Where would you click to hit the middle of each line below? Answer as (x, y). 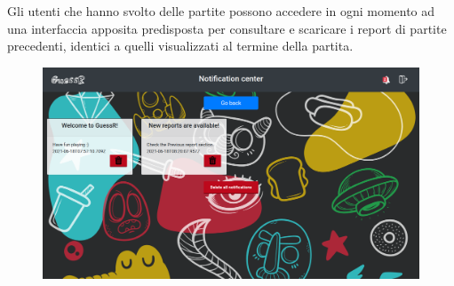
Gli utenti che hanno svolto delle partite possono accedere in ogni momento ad (221, 11)
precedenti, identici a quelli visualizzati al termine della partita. (180, 46)
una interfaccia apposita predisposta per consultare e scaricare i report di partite (227, 28)
